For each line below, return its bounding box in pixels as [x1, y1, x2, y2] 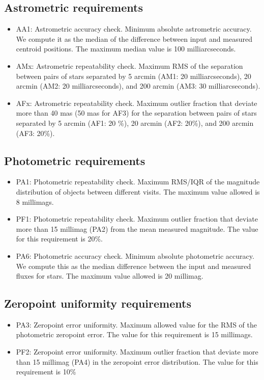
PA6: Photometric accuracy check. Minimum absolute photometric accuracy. [16, 250, 254, 261]
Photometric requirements [4, 152, 145, 168]
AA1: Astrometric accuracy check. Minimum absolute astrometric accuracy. [16, 23, 252, 34]
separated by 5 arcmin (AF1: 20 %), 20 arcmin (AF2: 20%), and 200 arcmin [16, 117, 254, 128]
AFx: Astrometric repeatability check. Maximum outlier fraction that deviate [16, 97, 257, 108]
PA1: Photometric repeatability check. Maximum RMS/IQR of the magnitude [16, 176, 260, 187]
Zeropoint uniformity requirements [4, 295, 191, 311]
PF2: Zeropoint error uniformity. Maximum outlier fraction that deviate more [16, 346, 258, 357]
